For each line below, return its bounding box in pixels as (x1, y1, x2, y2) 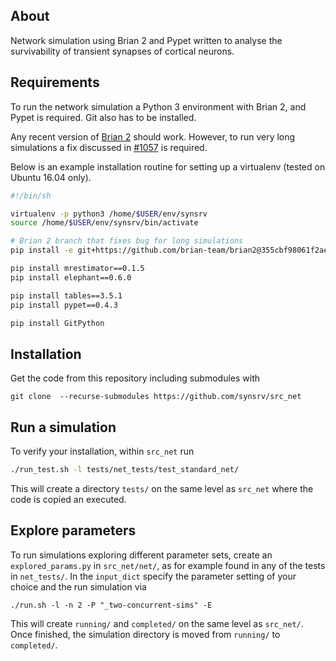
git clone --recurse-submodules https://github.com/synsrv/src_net (10, 392, 302, 402)
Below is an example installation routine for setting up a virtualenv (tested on (10, 160, 326, 173)
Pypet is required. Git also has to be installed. (10, 111, 197, 123)
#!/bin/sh (10, 190, 52, 201)
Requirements (10, 74, 100, 91)
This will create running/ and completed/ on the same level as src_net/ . (10, 617, 304, 629)
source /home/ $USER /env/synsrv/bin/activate (10, 218, 199, 228)
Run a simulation (10, 419, 117, 436)
